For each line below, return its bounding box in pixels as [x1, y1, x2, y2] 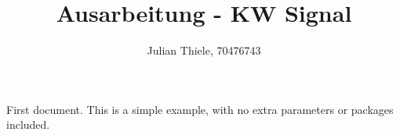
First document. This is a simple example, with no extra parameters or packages [6, 101, 394, 117]
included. [6, 116, 50, 133]
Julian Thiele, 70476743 [147, 42, 261, 59]
